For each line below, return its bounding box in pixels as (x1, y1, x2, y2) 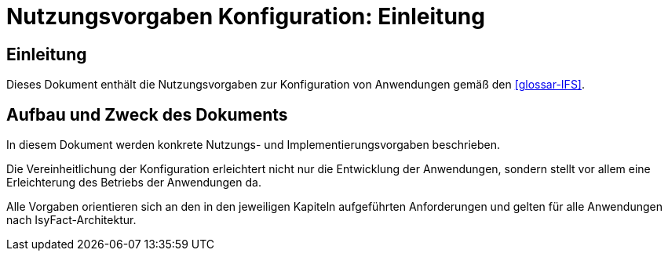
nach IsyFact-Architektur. (6, 213, 137, 227)
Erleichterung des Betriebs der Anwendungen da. (6, 176, 261, 190)
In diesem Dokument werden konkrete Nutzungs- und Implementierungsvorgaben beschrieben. (6, 138, 501, 152)
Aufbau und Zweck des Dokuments (6, 104, 288, 125)
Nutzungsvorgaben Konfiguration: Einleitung (6, 3, 485, 30)
